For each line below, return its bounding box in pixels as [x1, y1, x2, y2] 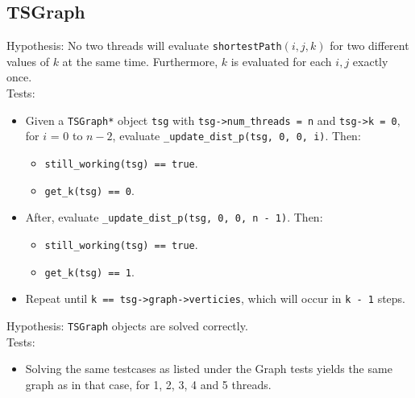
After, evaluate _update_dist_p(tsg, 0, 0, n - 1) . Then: [25, 209, 323, 226]
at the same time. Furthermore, [62, 52, 218, 69]
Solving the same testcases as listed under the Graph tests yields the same [25, 360, 392, 377]
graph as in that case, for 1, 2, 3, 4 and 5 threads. [25, 375, 272, 392]
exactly [352, 52, 388, 69]
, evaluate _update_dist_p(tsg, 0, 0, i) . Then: [112, 127, 361, 144]
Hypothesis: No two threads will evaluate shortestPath [6, 37, 282, 54]
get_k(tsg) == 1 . [44, 263, 135, 280]
